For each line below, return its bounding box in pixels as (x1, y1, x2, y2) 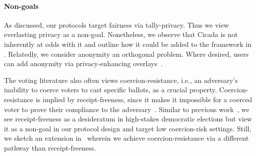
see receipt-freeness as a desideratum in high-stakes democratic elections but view (4, 114, 252, 124)
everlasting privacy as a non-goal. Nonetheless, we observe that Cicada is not (4, 29, 238, 39)
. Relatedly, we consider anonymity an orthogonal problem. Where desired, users (4, 48, 249, 59)
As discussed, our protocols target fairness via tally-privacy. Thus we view (4, 19, 229, 30)
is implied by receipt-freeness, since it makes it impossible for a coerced (35, 94, 253, 104)
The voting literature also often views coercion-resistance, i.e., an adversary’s (4, 75, 238, 85)
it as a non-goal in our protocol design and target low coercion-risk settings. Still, (4, 123, 252, 133)
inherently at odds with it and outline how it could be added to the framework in (4, 39, 252, 49)
